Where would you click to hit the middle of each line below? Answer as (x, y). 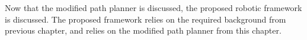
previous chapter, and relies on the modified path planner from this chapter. (143, 30)
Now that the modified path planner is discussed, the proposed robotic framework (153, 8)
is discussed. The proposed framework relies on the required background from (145, 19)
